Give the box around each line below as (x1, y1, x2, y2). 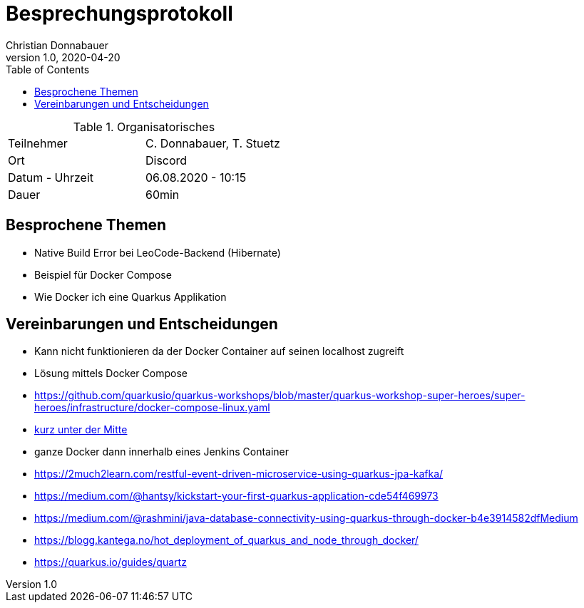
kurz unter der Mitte (34, 423, 128, 436)
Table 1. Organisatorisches (73, 119, 215, 134)
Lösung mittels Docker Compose (34, 367, 188, 380)
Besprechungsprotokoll (6, 1, 233, 26)
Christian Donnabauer (6, 38, 108, 51)
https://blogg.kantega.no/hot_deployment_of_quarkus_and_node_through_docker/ (34, 534, 419, 547)
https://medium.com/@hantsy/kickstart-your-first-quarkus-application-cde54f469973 (34, 490, 439, 503)
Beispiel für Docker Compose (34, 268, 172, 281)
